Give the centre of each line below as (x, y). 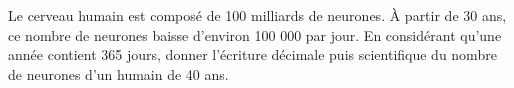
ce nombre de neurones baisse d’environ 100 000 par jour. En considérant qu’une (255, 34)
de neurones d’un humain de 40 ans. (118, 73)
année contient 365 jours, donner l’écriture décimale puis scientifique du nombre (252, 54)
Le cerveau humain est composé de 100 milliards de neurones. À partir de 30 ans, (257, 15)
